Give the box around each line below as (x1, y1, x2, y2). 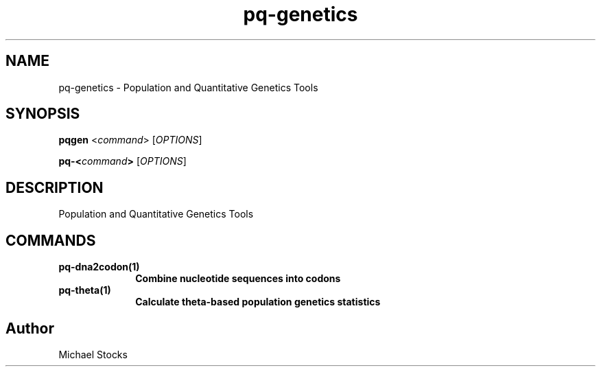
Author (5, 319, 54, 337)
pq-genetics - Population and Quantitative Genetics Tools (58, 81, 318, 93)
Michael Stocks (58, 348, 128, 360)
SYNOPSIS (5, 105, 80, 123)
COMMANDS (5, 231, 96, 249)
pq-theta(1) (58, 284, 111, 297)
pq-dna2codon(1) (58, 261, 140, 273)
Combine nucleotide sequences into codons (135, 272, 341, 285)
